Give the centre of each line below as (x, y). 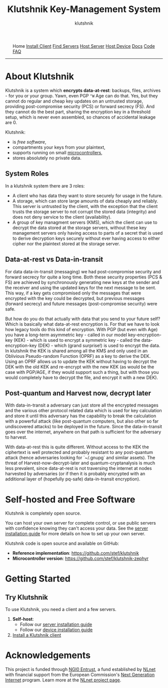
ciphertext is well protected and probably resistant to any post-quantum (79, 452)
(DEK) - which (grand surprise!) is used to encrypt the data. (99, 345)
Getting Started (38, 579)
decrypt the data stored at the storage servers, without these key (79, 228)
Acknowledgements (48, 656)
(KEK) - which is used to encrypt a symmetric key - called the (77, 340)
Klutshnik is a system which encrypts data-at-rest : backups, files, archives (83, 90)
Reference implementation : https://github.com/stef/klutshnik (75, 553)
